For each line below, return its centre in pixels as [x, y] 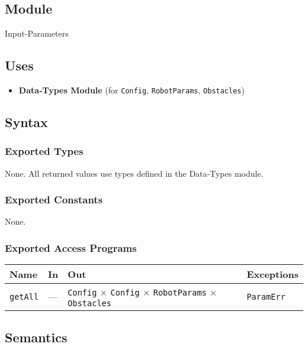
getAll [24, 296]
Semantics [36, 337]
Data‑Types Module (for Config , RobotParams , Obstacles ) [131, 90]
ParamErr [266, 296]
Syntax [26, 122]
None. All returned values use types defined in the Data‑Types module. [134, 173]
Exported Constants [54, 200]
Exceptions [272, 274]
